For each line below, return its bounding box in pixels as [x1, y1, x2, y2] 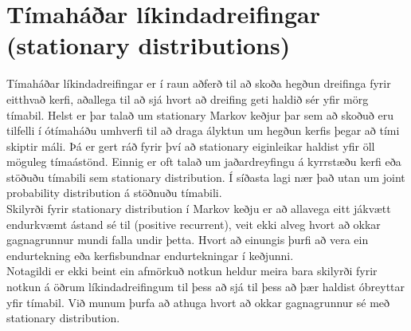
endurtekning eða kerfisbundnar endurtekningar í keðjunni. [6, 246, 294, 263]
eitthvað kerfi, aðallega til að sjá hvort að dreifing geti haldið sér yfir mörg [6, 90, 369, 107]
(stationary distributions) [6, 29, 291, 61]
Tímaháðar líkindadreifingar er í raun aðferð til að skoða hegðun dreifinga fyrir [6, 75, 391, 92]
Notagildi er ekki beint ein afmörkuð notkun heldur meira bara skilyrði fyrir [6, 262, 378, 279]
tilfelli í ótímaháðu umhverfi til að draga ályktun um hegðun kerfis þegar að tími [6, 122, 400, 139]
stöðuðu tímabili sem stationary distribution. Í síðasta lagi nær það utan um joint [6, 168, 405, 185]
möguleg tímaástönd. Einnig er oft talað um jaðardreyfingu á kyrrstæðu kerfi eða [6, 153, 401, 170]
